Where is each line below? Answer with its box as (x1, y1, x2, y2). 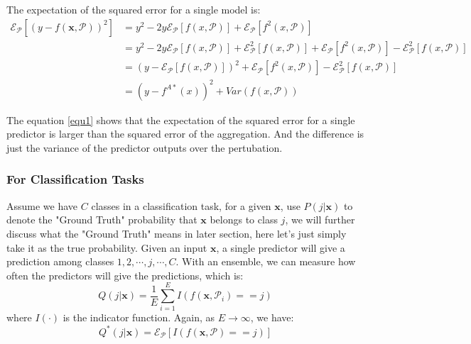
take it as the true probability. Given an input (6, 240, 207, 255)
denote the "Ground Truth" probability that (6, 212, 197, 227)
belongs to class (210, 212, 278, 227)
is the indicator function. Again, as (63, 310, 215, 325)
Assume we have (6, 198, 78, 213)
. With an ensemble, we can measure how (175, 254, 356, 269)
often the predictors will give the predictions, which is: (6, 267, 244, 282)
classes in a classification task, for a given (91, 198, 271, 213)
